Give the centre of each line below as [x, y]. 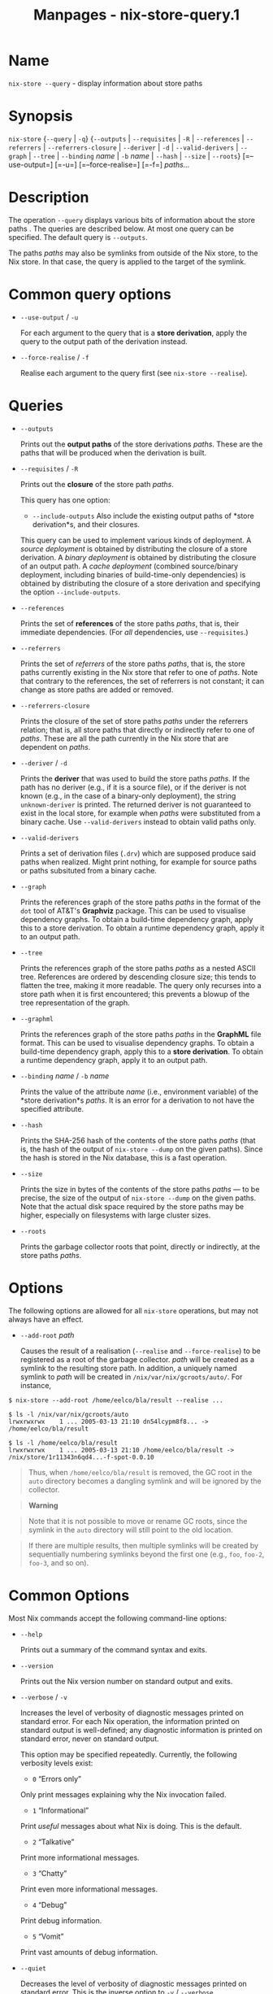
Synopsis [41, 116]
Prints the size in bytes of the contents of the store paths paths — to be [140, 1189]
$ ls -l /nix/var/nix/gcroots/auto [69, 1414]
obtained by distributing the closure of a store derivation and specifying [140, 583]
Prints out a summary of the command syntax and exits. [113, 1649]
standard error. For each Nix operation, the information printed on [130, 1721]
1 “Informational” [61, 1810]
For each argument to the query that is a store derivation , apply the [134, 333]
